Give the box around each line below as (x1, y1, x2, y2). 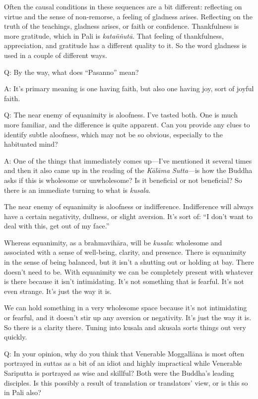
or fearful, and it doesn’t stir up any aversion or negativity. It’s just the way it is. (4, 312, 252, 323)
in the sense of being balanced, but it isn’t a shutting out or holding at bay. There (4, 257, 254, 267)
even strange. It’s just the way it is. (4, 285, 112, 296)
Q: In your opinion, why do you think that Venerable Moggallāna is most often (4, 348, 245, 358)
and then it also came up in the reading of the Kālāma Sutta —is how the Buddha (4, 165, 253, 175)
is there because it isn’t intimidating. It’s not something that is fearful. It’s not (4, 276, 244, 286)
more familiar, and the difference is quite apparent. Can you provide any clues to (4, 119, 250, 129)
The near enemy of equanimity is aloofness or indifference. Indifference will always (4, 201, 254, 212)
